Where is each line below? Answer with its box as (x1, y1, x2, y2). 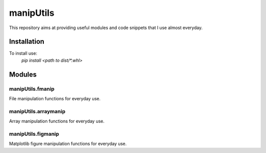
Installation (9, 38, 44, 46)
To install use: (9, 50, 37, 56)
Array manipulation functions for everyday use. (9, 118, 105, 124)
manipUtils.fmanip (9, 85, 55, 92)
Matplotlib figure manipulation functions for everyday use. (9, 141, 127, 147)
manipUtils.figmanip (9, 130, 59, 137)
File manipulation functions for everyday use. (9, 96, 101, 101)
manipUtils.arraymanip (9, 108, 66, 115)
